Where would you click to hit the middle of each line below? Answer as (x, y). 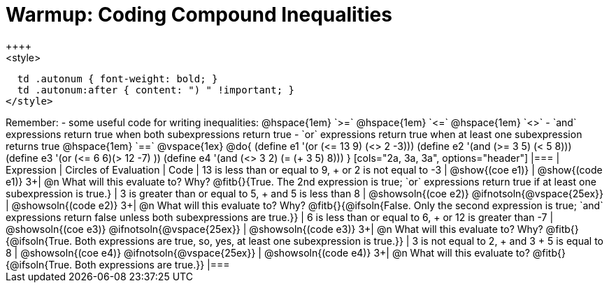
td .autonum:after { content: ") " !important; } (156, 90)
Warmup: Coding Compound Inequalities (199, 15)
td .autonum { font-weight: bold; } (117, 78)
